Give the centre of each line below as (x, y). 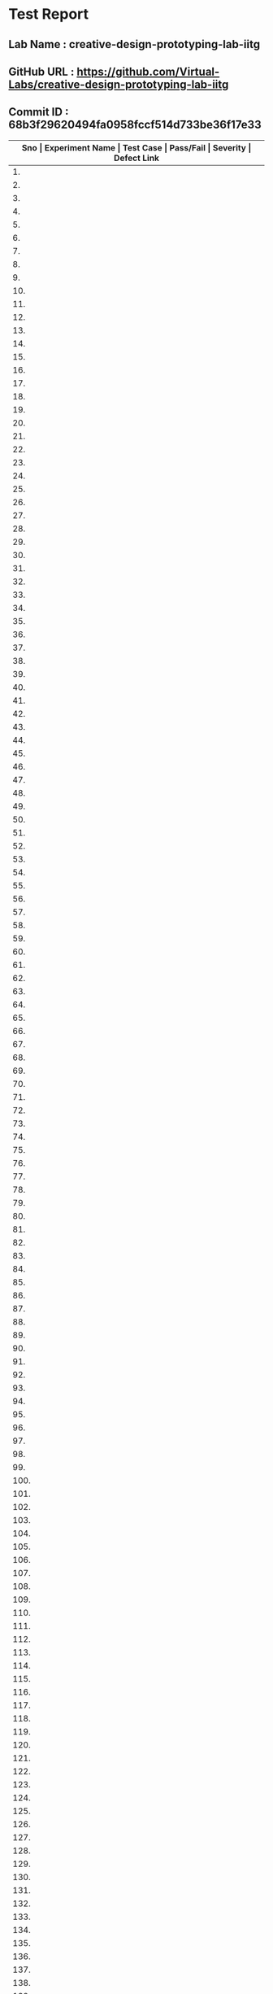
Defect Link (136, 158)
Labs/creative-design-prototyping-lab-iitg (119, 84)
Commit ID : (39, 112)
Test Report (49, 14)
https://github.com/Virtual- (148, 71)
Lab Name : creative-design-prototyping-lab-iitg (134, 44)
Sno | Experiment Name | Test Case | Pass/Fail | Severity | (136, 147)
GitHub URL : (41, 71)
